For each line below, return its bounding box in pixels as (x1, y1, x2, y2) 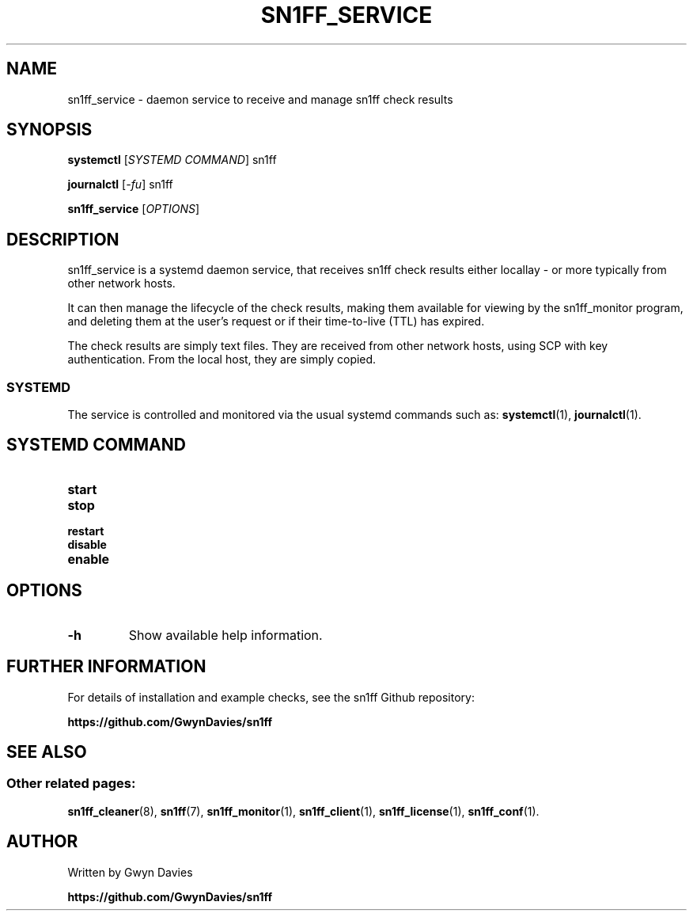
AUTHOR (6, 831, 78, 852)
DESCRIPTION (6, 229, 119, 249)
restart (67, 523, 104, 538)
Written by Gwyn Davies (67, 865, 193, 879)
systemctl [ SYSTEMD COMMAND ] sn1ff (67, 153, 277, 167)
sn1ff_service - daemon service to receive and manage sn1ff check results (67, 92, 453, 106)
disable (67, 537, 107, 551)
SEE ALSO (6, 741, 87, 762)
